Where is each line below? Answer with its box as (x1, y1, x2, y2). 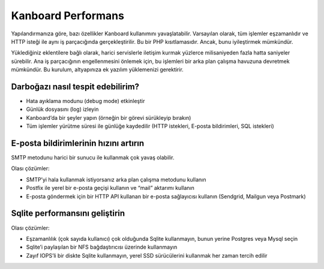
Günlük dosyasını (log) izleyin (26, 105, 99, 113)
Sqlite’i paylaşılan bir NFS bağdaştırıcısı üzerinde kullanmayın (26, 243, 178, 251)
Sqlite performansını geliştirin (11, 208, 125, 219)
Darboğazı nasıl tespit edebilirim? (11, 81, 140, 92)
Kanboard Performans (11, 9, 124, 22)
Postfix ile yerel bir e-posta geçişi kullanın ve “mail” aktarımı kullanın (26, 185, 194, 192)
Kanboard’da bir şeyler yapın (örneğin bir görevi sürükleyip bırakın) (26, 114, 191, 121)
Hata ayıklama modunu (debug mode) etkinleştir (26, 98, 145, 105)
